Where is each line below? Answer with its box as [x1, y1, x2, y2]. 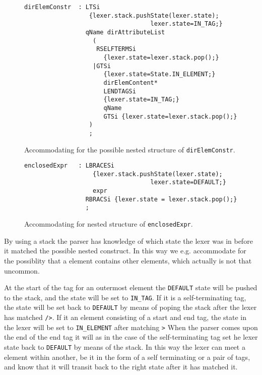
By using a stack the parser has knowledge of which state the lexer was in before [4, 235, 253, 246]
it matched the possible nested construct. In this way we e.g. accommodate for [4, 245, 246, 256]
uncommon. [4, 265, 40, 276]
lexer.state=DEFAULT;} [150, 179, 226, 186]
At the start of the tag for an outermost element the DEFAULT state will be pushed [4, 282, 257, 293]
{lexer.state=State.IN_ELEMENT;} [103, 71, 216, 78]
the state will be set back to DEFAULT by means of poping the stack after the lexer [4, 302, 257, 312]
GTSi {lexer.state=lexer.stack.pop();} [103, 113, 237, 120]
